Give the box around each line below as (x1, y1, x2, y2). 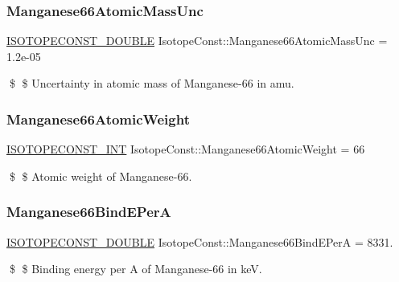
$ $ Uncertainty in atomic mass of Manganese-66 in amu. (9, 75, 294, 92)
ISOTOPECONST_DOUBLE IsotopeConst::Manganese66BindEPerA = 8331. (6, 233, 393, 250)
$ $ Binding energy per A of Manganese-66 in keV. (9, 260, 262, 277)
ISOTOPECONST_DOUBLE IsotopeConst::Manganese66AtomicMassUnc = (6, 32, 388, 49)
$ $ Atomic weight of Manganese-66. (9, 167, 192, 184)
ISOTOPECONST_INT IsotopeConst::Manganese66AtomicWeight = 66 (6, 141, 365, 157)
